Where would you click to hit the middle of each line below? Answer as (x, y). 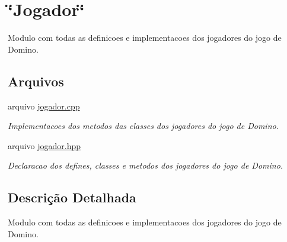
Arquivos (36, 81)
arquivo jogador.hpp (44, 145)
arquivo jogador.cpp (44, 106)
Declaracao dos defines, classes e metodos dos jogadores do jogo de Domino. (146, 165)
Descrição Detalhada (72, 197)
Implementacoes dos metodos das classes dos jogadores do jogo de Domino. (143, 126)
